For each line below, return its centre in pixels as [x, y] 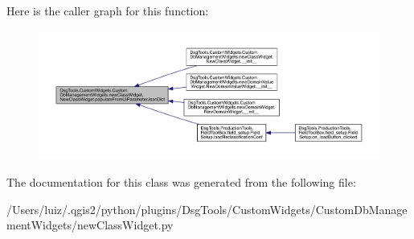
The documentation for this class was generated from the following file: [181, 182]
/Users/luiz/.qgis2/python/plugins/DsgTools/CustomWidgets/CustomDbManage [207, 209]
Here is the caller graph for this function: [108, 10]
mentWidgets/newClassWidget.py [90, 225]
